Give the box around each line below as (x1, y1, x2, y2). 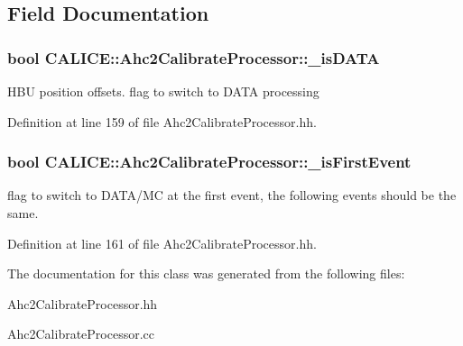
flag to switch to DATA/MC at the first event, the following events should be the (7, 186, 457, 205)
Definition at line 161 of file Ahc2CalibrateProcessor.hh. (7, 233, 317, 252)
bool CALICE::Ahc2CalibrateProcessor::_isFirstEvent (7, 150, 412, 173)
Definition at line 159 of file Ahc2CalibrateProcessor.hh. (7, 112, 317, 131)
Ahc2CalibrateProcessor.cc (7, 324, 155, 343)
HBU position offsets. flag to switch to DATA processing (7, 82, 319, 100)
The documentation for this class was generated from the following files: (7, 264, 405, 283)
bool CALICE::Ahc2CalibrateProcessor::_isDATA (7, 46, 380, 68)
